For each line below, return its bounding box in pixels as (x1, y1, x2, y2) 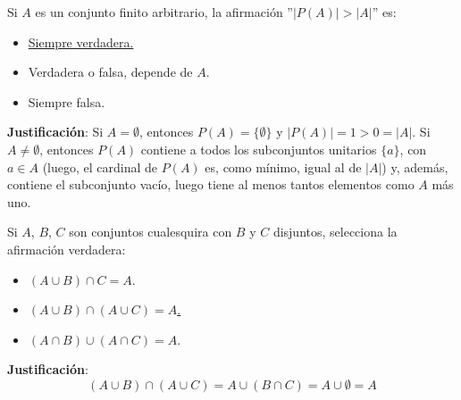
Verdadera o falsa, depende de (28, 62, 193, 81)
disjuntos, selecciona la (272, 222, 398, 241)
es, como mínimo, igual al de (205, 157, 362, 176)
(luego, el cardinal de (42, 157, 158, 176)
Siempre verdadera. (28, 32, 134, 51)
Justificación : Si (7, 122, 104, 141)
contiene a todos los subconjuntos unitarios (140, 139, 377, 158)
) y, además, (381, 157, 448, 176)
